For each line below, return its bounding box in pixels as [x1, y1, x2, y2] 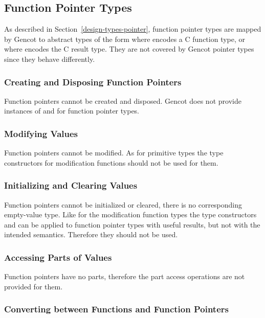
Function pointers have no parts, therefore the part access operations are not [4, 271, 245, 282]
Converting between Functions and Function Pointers [4, 303, 229, 315]
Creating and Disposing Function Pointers [4, 75, 182, 88]
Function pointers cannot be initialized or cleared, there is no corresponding [4, 199, 242, 210]
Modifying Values [4, 127, 78, 140]
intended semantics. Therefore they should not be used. [4, 229, 178, 240]
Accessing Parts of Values [4, 251, 112, 263]
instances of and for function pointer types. [4, 105, 140, 116]
